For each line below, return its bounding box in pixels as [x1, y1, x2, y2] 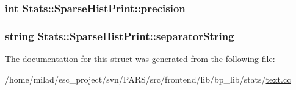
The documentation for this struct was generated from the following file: [5, 52, 275, 65]
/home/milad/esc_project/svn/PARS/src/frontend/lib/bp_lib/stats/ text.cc [5, 72, 291, 85]
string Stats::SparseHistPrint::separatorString [5, 28, 234, 43]
